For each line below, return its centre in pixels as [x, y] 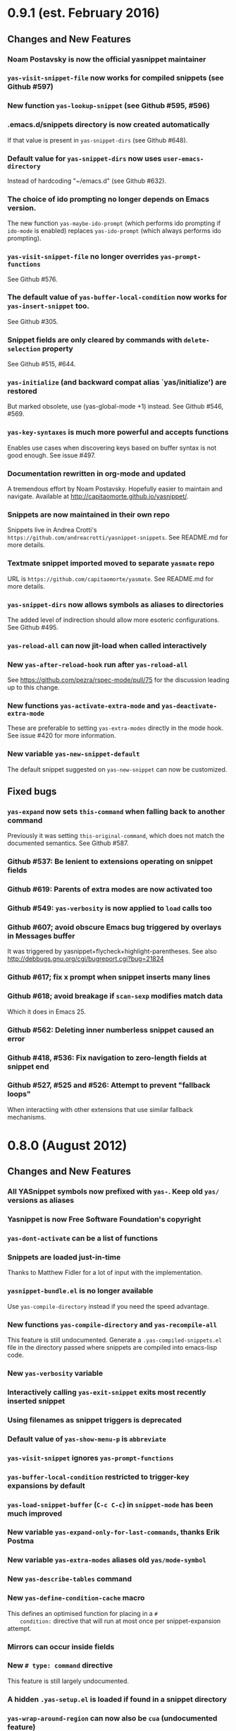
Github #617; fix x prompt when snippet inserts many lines [109, 977]
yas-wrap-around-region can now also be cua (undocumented [112, 1718]
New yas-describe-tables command [70, 1579]
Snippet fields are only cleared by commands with [95, 340]
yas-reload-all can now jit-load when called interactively [107, 645]
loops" [19, 1094]
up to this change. [33, 688]
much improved [35, 1514]
